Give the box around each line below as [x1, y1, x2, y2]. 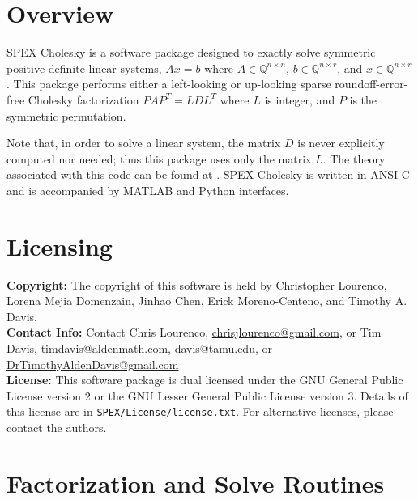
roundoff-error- [335, 75, 408, 92]
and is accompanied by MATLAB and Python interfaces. [6, 181, 289, 198]
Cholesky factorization [28, 91, 139, 108]
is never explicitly [297, 134, 385, 151]
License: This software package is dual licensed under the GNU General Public [6, 371, 403, 388]
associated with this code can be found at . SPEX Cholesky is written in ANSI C [6, 166, 410, 183]
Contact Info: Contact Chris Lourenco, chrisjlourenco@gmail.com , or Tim [6, 324, 382, 341]
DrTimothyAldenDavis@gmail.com [6, 355, 179, 372]
